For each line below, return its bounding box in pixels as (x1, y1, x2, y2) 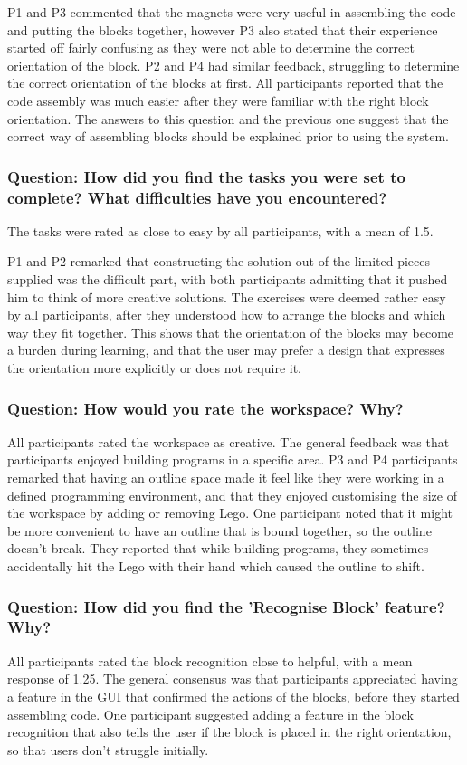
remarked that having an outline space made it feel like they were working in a (7, 468, 444, 487)
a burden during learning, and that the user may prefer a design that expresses (7, 340, 445, 359)
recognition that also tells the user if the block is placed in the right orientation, (7, 722, 452, 741)
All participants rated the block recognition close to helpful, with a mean (7, 651, 413, 670)
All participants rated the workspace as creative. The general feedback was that (7, 432, 450, 451)
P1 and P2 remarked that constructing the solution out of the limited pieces (7, 252, 431, 271)
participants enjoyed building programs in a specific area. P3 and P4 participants (7, 450, 458, 469)
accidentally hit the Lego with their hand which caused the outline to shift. (7, 557, 424, 576)
